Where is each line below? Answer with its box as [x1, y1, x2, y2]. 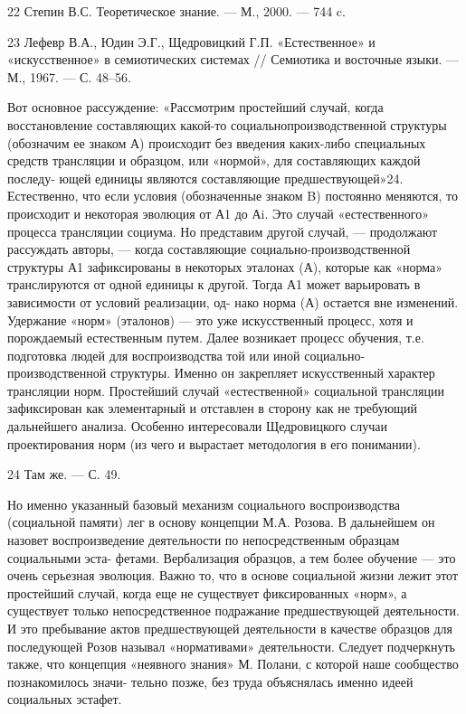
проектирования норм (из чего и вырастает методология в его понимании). [7, 434, 421, 453]
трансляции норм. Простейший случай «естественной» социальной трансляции [7, 380, 444, 399]
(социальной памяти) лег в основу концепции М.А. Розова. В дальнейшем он [7, 512, 435, 531]
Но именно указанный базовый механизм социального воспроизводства [7, 494, 401, 513]
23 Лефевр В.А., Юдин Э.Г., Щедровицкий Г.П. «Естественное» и [7, 32, 376, 51]
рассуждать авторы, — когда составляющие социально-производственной [7, 240, 411, 258]
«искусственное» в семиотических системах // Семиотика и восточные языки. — [7, 50, 459, 69]
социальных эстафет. [7, 690, 122, 709]
